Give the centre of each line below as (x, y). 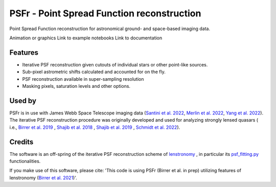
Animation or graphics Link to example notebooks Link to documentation (86, 38)
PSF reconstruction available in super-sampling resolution (83, 79)
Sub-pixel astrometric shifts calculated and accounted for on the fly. (94, 72)
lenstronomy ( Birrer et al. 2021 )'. (43, 178)
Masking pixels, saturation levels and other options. (76, 86)
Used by (23, 100)
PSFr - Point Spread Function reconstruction (105, 13)
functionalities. (25, 161)
